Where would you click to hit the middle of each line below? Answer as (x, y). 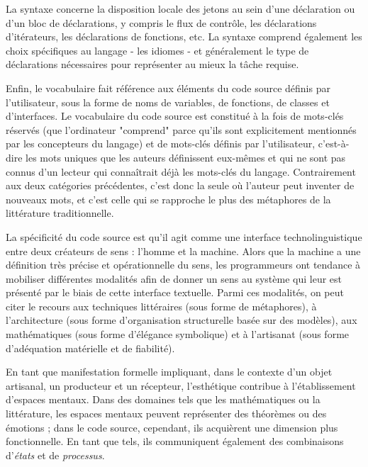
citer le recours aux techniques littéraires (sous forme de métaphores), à (161, 306)
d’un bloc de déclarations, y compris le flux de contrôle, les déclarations (161, 22)
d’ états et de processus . (55, 455)
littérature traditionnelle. (60, 213)
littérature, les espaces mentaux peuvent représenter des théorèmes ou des (166, 413)
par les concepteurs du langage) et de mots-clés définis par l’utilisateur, (161, 144)
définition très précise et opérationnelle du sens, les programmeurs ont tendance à (183, 265)
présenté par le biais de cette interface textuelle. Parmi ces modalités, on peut (175, 292)
